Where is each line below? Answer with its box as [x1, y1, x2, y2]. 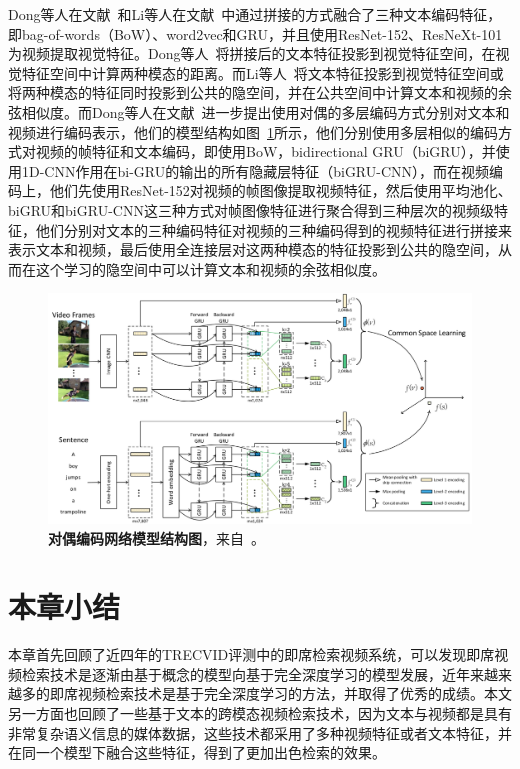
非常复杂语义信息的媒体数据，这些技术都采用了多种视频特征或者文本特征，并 [8, 722, 512, 743]
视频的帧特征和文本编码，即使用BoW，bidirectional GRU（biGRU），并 [35, 141, 496, 162]
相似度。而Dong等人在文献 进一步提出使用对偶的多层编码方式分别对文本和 [21, 101, 510, 122]
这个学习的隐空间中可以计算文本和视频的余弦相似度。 [35, 258, 386, 279]
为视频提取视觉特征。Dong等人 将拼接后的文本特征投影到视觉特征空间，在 [8, 43, 496, 64]
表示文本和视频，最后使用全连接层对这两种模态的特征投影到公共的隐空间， [8, 239, 498, 260]
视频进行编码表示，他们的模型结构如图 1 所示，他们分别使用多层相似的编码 [8, 121, 498, 142]
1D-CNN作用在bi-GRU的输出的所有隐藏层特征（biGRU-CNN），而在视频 [21, 160, 490, 181]
